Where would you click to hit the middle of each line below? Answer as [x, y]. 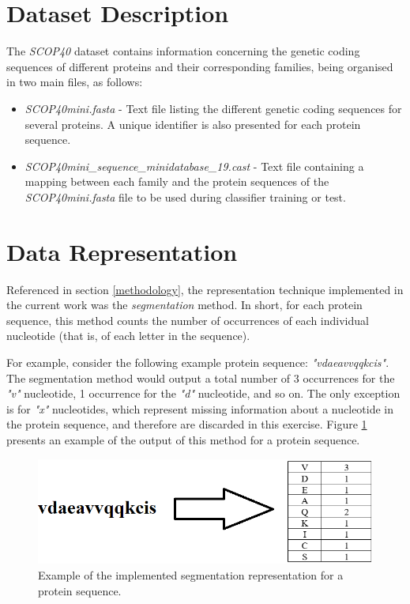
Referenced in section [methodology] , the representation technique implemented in [205, 289]
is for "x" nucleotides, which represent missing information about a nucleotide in [200, 408]
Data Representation [122, 251]
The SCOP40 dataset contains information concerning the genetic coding [183, 51]
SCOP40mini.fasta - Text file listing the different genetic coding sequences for [213, 108]
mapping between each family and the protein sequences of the [177, 181]
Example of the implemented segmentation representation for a [191, 574]
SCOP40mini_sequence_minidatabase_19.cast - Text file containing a [194, 166]
